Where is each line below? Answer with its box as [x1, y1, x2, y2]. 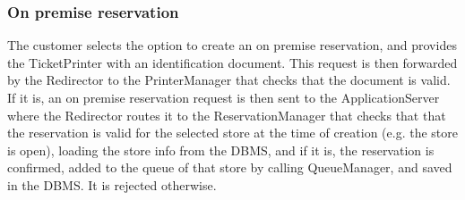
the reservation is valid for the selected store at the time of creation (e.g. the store [7, 123, 458, 142]
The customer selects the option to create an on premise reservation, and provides [7, 36, 457, 54]
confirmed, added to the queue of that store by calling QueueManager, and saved [7, 158, 452, 177]
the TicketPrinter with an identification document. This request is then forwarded [7, 53, 458, 71]
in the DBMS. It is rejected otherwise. [7, 175, 217, 194]
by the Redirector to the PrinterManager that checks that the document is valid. [7, 71, 451, 89]
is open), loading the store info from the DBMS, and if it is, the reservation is [7, 140, 435, 159]
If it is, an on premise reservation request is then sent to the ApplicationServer [7, 88, 440, 106]
